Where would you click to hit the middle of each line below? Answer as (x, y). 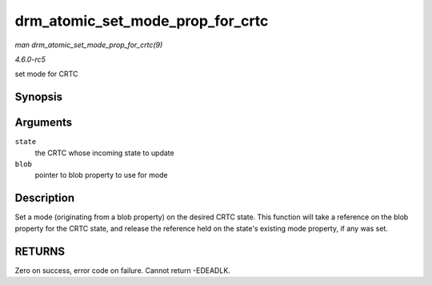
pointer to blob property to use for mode (101, 175)
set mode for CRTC (46, 74)
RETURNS (40, 251)
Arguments (44, 123)
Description (45, 198)
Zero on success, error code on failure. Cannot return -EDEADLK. (123, 270)
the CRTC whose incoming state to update (105, 153)
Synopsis (39, 97)
